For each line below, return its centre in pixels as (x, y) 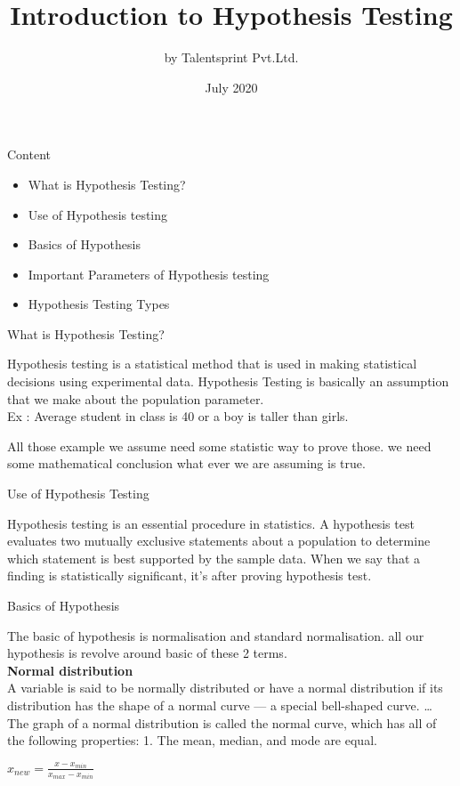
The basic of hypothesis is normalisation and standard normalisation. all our (216, 635)
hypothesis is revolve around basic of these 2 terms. (147, 653)
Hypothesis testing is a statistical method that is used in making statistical (212, 364)
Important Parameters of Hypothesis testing (149, 274)
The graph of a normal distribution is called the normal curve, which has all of (222, 722)
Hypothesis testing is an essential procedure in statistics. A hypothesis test (211, 523)
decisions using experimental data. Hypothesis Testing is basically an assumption (228, 381)
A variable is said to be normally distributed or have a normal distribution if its (225, 688)
